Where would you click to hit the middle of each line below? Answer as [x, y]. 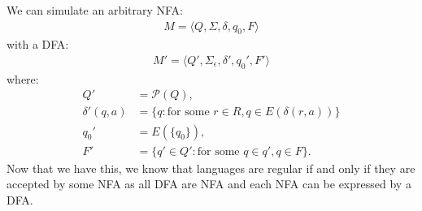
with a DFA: [38, 44]
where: [23, 78]
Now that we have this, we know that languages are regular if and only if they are [211, 168]
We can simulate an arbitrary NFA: [95, 10]
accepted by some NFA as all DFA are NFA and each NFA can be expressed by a [209, 184]
